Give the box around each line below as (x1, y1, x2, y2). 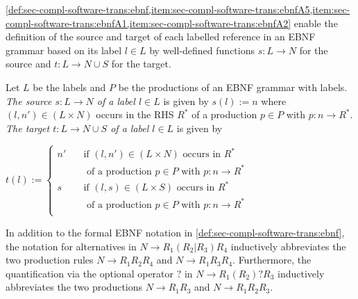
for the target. (111, 56, 171, 71)
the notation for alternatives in (6, 239, 137, 253)
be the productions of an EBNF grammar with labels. (118, 79, 348, 94)
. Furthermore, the (232, 252, 312, 267)
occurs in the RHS (96, 107, 174, 122)
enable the (293, 15, 338, 30)
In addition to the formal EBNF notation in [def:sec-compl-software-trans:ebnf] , (6, 225, 345, 239)
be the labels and (33, 79, 106, 94)
